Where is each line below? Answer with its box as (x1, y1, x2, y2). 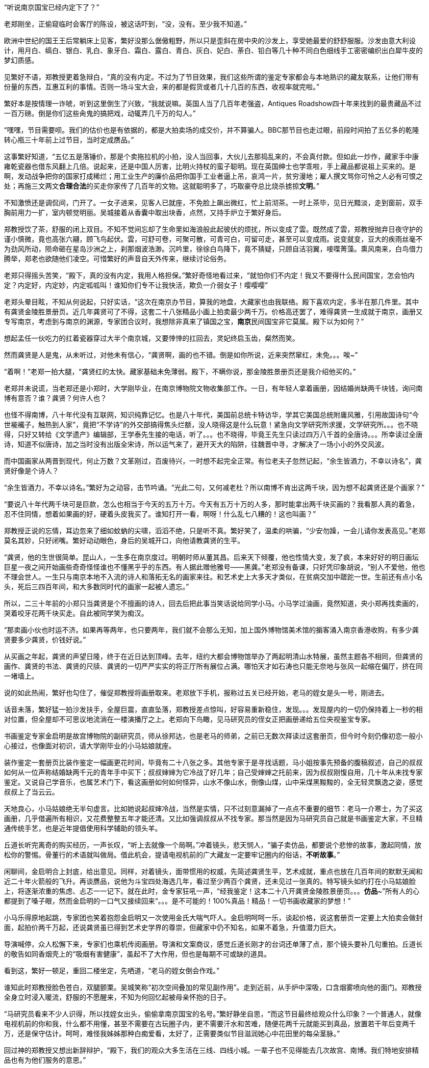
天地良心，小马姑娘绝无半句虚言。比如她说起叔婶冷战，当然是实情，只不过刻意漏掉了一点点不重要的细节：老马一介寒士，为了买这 (4, 804, 423, 813)
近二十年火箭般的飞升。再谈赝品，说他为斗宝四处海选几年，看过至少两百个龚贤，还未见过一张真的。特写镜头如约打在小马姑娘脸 (4, 877, 416, 885)
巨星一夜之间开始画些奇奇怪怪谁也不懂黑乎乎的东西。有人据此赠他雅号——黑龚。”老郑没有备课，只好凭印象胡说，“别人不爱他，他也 (4, 563, 426, 571)
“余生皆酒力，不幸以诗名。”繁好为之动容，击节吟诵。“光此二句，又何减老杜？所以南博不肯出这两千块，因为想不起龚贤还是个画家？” (4, 483, 425, 492)
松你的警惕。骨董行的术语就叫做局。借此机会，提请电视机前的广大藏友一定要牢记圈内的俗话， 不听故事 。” (4, 850, 340, 859)
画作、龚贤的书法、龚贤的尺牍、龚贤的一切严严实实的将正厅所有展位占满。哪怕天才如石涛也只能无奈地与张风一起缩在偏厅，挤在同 (4, 662, 423, 670)
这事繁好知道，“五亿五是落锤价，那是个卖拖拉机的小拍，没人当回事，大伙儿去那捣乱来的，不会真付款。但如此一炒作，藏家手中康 (4, 152, 419, 161)
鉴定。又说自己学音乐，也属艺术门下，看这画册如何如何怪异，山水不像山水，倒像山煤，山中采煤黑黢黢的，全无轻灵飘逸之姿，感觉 (4, 778, 423, 786)
